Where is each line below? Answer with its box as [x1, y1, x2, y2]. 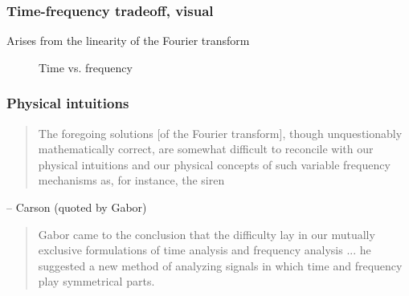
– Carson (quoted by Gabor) [6, 199, 147, 215]
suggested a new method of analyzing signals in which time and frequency [38, 257, 403, 274]
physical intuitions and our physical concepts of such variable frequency [38, 156, 391, 172]
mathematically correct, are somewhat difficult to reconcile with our [38, 140, 374, 157]
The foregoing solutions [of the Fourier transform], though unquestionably [38, 124, 403, 141]
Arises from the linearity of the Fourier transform [6, 32, 250, 49]
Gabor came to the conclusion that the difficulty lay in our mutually [38, 225, 375, 242]
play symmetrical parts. [38, 273, 155, 290]
